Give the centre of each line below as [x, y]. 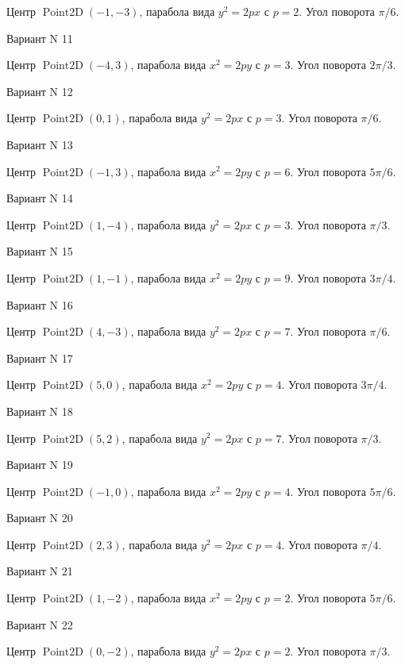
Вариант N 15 [40, 251]
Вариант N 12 [40, 91]
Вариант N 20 [40, 518]
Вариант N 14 [40, 198]
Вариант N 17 [40, 357]
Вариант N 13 [40, 144]
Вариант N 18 [40, 411]
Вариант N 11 [40, 38]
